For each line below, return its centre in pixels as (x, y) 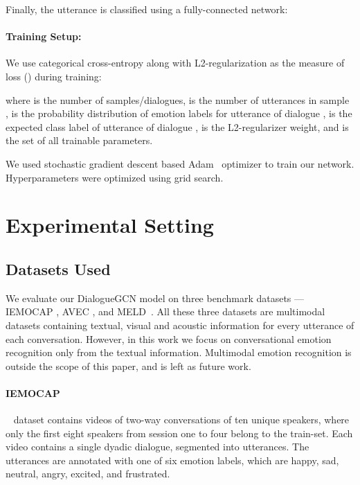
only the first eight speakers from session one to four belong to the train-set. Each (179, 433)
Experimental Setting (110, 225)
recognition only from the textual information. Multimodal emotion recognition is (179, 352)
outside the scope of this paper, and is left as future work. (128, 365)
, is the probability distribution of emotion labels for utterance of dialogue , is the (179, 113)
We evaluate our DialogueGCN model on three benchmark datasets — (155, 298)
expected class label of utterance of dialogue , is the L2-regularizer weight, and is (177, 126)
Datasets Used (58, 268)
